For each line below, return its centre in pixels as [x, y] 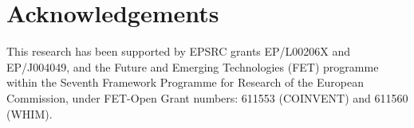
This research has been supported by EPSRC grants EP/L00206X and [179, 51]
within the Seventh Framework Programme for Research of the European [185, 82]
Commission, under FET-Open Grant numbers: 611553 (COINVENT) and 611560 [207, 97]
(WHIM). [30, 113]
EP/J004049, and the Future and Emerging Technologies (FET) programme [193, 66]
